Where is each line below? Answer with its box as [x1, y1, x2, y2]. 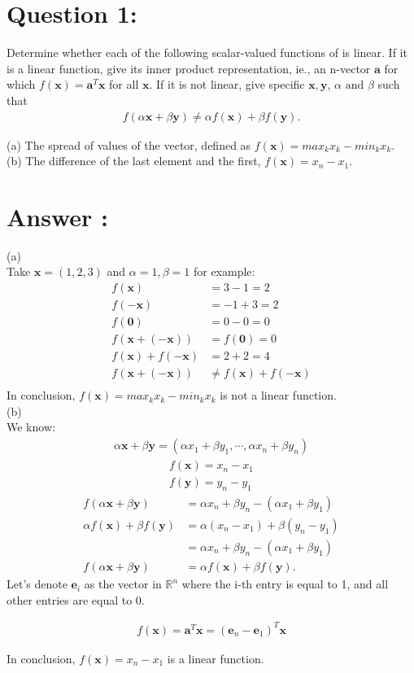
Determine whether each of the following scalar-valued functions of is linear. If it [7, 44, 407, 61]
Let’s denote [7, 575, 68, 592]
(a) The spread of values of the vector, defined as [7, 136, 251, 153]
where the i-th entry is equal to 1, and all [181, 575, 389, 592]
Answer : [7, 199, 108, 233]
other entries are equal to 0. [7, 591, 145, 608]
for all [109, 76, 139, 93]
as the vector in [84, 575, 162, 592]
